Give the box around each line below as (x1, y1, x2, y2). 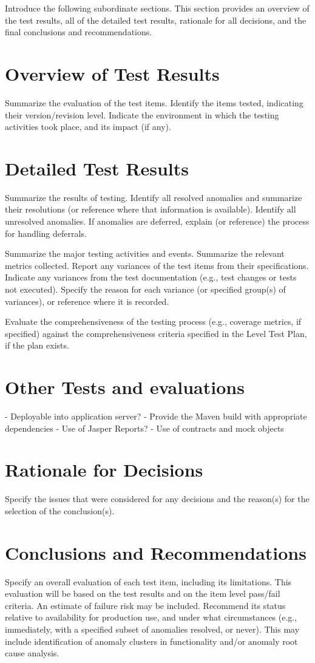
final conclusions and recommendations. (5, 25, 152, 38)
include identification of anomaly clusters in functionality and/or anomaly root (5, 634, 298, 647)
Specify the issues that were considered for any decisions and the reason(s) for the (5, 492, 310, 505)
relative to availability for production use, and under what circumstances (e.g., (5, 611, 297, 624)
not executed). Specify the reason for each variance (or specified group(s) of (5, 282, 286, 295)
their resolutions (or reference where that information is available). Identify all (5, 203, 296, 216)
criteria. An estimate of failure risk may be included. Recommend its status (5, 599, 286, 611)
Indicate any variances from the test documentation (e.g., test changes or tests (5, 271, 297, 284)
